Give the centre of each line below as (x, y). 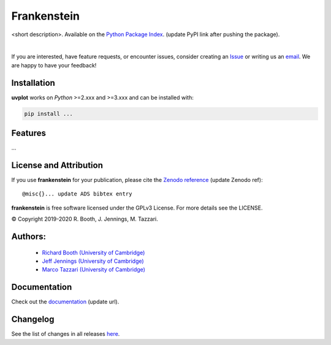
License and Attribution (57, 165)
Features (29, 133)
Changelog (33, 320)
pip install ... (49, 114)
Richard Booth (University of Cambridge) (93, 252)
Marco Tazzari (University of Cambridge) (93, 270)
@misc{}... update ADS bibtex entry (77, 194)
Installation (33, 83)
